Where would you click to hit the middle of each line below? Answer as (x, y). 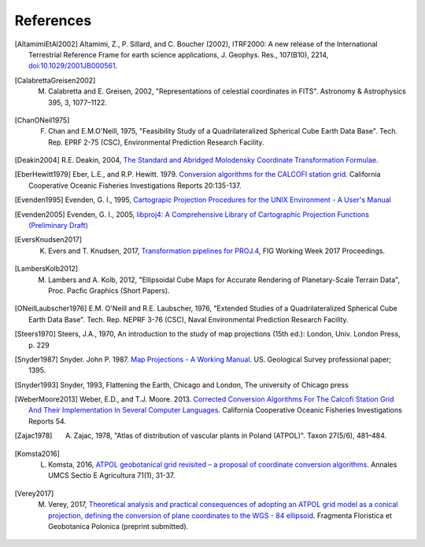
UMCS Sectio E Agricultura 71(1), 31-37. (112, 475)
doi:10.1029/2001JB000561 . (73, 66)
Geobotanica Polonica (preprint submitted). (118, 526)
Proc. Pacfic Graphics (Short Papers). (109, 290)
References (53, 20)
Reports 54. (48, 421)
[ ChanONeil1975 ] (42, 120)
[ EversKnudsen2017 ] (48, 240)
